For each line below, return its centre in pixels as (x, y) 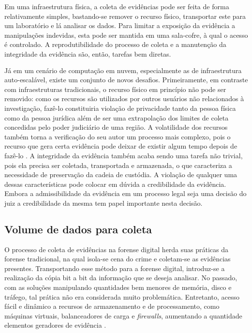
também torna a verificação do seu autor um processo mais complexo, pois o (118, 136)
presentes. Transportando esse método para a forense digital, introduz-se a (115, 268)
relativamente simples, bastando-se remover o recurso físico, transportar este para (125, 16)
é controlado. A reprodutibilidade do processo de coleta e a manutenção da (115, 44)
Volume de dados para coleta (78, 229)
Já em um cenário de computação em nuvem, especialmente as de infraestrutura (123, 70)
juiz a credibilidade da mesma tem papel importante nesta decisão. (104, 203)
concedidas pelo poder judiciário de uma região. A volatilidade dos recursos (116, 127)
